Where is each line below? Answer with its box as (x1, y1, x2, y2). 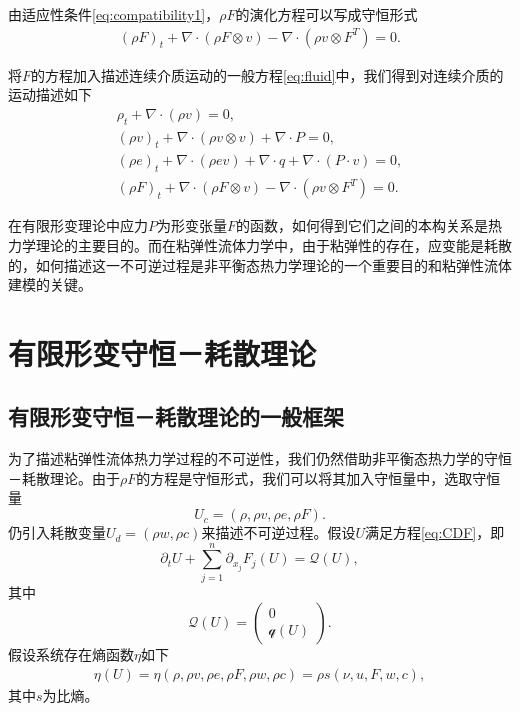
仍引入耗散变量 (8, 522, 106, 543)
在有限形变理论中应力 (8, 215, 148, 236)
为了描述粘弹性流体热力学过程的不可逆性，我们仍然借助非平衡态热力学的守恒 (8, 448, 512, 469)
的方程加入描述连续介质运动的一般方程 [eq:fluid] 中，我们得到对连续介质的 (31, 64, 504, 85)
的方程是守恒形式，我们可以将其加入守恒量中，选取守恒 (136, 467, 501, 488)
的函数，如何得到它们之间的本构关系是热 (236, 215, 503, 236)
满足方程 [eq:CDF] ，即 (364, 522, 505, 543)
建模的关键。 (8, 274, 92, 295)
